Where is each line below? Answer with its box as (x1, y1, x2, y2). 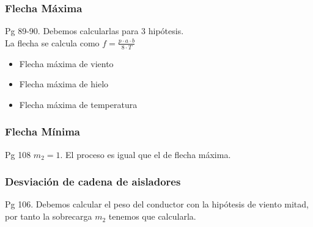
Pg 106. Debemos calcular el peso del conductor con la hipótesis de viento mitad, (5, 198, 309, 211)
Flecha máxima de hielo (19, 77, 109, 90)
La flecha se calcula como (5, 36, 100, 49)
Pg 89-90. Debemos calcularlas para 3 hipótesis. (5, 24, 184, 37)
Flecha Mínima (5, 124, 80, 139)
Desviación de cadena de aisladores (5, 174, 181, 189)
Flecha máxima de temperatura (19, 98, 138, 110)
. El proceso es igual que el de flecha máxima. (60, 148, 231, 160)
